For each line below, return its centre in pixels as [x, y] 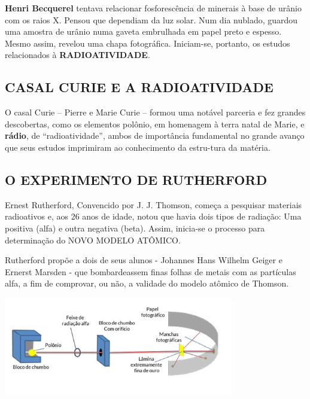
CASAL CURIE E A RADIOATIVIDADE [139, 87]
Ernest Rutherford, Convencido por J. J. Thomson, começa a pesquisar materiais [154, 204]
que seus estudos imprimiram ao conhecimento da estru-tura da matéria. [138, 147]
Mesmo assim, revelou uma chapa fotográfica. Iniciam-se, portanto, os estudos [148, 43]
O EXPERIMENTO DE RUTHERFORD [136, 179]
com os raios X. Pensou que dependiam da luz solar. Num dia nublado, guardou [151, 19]
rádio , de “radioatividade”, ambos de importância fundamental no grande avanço [155, 135]
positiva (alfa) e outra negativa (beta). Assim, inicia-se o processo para [135, 228]
